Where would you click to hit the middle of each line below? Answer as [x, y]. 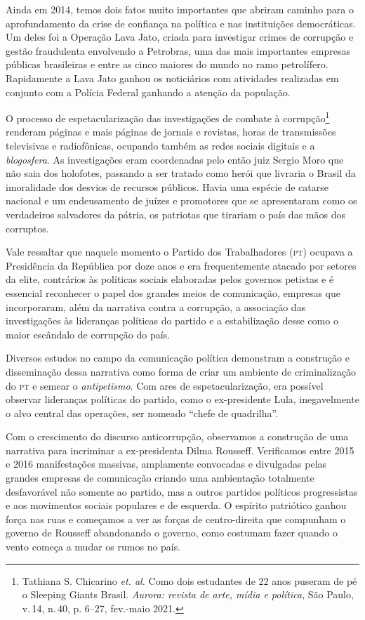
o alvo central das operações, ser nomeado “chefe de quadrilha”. [142, 413]
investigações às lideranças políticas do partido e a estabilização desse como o [172, 321]
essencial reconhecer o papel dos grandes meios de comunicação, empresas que [173, 292]
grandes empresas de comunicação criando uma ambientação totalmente [160, 478]
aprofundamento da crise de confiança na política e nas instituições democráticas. [181, 23]
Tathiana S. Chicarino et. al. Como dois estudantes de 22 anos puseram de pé [190, 580]
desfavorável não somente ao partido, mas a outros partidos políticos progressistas [182, 491]
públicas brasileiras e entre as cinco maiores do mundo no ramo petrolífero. [167, 64]
